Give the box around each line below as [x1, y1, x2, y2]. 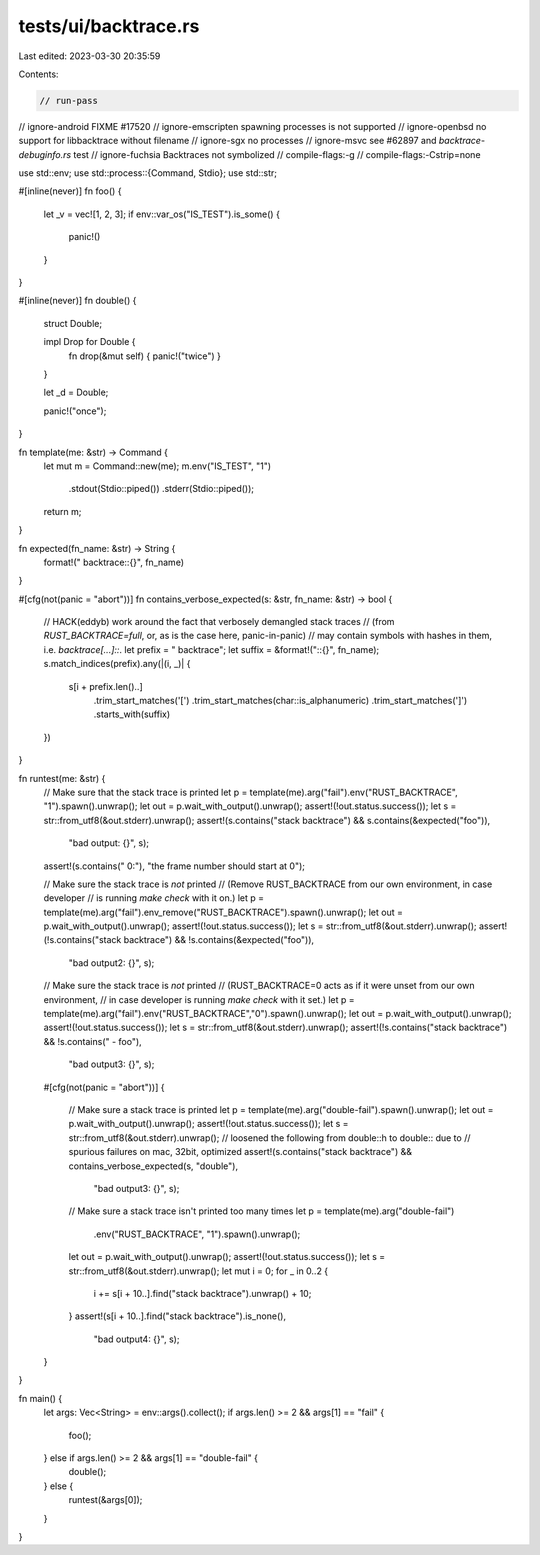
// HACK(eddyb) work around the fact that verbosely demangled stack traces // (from [43, 616, 395, 628]
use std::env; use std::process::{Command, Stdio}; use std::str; [18, 167, 277, 179]
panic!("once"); [43, 405, 107, 417]
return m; [43, 505, 82, 517]
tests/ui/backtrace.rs [18, 15, 200, 37]
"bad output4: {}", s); [93, 1333, 180, 1345]
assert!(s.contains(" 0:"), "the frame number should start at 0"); [43, 860, 305, 872]
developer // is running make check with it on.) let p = [43, 892, 265, 904]
